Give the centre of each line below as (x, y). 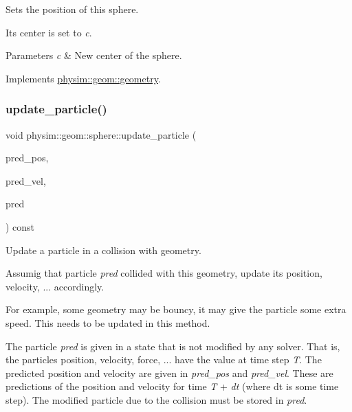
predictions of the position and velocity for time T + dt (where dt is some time (172, 386)
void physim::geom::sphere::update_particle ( (101, 134)
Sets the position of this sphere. (72, 9)
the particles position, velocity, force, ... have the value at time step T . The (164, 359)
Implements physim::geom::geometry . (83, 78)
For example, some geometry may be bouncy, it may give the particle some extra (176, 309)
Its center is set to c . (49, 32)
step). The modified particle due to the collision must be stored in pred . (156, 399)
